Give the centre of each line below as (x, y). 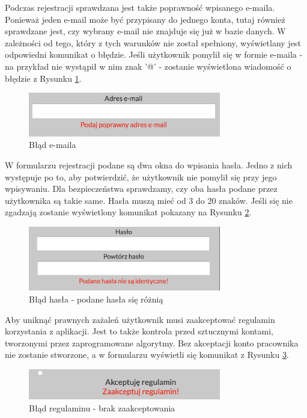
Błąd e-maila (53, 145)
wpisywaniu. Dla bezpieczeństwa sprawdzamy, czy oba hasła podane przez (141, 189)
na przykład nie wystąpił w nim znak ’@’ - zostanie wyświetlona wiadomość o (148, 66)
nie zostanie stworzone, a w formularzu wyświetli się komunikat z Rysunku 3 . (147, 355)
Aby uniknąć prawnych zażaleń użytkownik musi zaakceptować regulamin (140, 319)
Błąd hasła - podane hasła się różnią (96, 299)
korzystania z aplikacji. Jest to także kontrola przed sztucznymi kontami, (139, 331)
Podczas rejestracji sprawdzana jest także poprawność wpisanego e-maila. (140, 7)
